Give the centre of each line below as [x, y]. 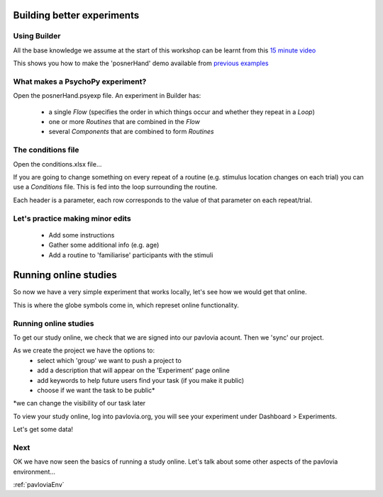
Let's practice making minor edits [72, 218]
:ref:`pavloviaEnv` [39, 485]
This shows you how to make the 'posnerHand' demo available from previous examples [141, 63]
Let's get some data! [43, 430]
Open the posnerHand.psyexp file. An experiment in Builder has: [107, 96]
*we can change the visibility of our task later [79, 403]
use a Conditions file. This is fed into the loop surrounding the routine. [115, 187]
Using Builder [37, 36]
